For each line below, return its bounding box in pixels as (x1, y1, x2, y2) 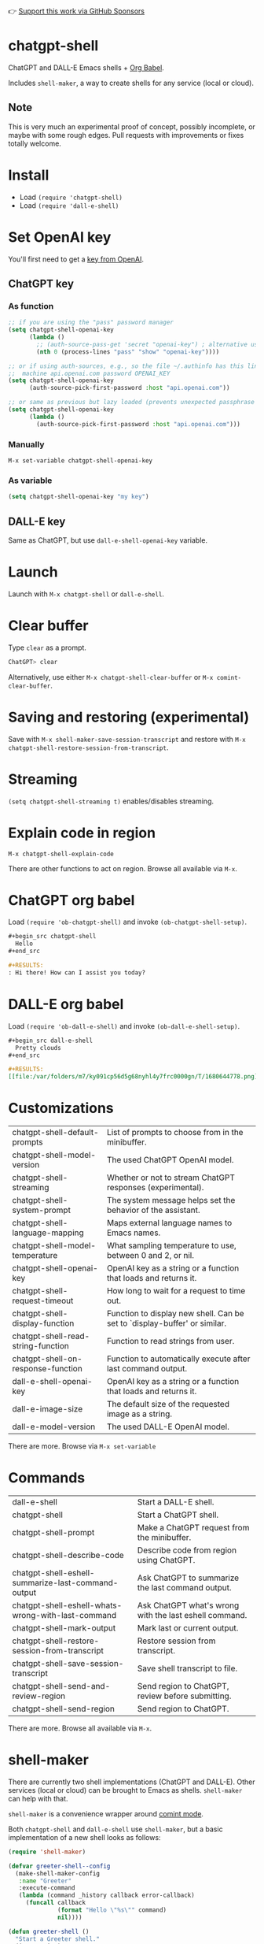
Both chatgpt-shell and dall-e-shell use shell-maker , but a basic (8, 1824, 223, 1834)
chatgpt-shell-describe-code (12, 1550, 124, 1561)
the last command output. (137, 1582, 232, 1593)
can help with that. (8, 1794, 68, 1803)
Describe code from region (137, 1545, 237, 1556)
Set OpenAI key (8, 228, 112, 246)
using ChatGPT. (137, 1555, 196, 1566)
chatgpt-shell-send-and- (12, 1681, 111, 1692)
